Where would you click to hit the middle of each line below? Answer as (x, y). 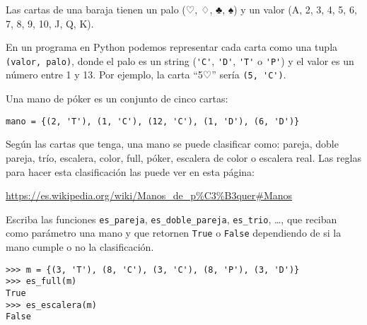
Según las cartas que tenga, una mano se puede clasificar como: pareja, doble (172, 144)
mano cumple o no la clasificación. (80, 247)
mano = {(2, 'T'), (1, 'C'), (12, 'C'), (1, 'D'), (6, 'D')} (153, 121)
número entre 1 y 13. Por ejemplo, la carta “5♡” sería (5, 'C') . (146, 75)
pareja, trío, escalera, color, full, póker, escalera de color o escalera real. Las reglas (183, 157)
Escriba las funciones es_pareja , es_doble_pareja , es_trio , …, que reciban (171, 219)
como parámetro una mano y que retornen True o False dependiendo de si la (174, 233)
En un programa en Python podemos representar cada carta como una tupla (172, 47)
